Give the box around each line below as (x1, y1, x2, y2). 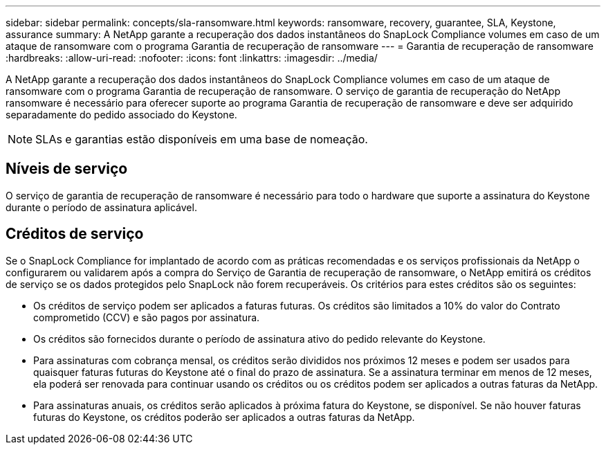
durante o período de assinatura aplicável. (6, 201, 197, 213)
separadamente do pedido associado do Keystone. (6, 109, 237, 120)
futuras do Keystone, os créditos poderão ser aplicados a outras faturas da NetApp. (33, 411, 415, 423)
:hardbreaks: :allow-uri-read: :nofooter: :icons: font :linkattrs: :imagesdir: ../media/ (6, 52, 378, 64)
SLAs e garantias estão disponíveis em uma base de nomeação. (35, 132, 368, 146)
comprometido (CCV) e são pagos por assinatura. (33, 311, 260, 323)
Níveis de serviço (6, 160, 128, 178)
